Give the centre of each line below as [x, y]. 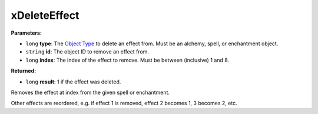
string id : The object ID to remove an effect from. [87, 52]
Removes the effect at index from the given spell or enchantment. [90, 92]
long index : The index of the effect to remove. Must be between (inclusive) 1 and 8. [127, 60]
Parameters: [26, 33]
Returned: [24, 71]
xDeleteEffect [45, 15]
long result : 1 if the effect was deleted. [73, 82]
